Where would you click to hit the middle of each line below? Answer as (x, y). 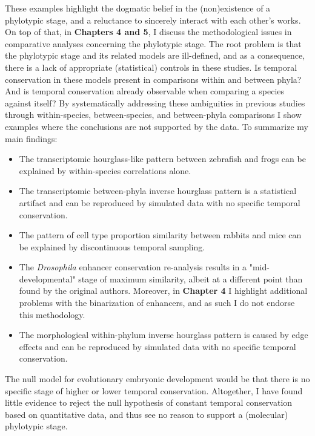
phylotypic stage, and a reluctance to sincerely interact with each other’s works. (153, 20)
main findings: (31, 138)
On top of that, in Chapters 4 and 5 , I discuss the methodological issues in (148, 32)
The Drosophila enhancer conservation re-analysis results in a (133, 267)
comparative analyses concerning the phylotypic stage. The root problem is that (153, 43)
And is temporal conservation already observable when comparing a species (145, 91)
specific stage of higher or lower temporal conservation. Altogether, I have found (154, 390)
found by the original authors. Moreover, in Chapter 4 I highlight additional (163, 291)
